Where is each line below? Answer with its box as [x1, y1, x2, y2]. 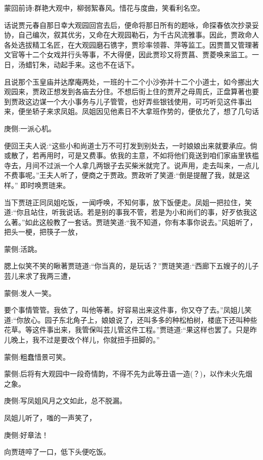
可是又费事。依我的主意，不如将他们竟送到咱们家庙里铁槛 [67, 150, 259, 161]
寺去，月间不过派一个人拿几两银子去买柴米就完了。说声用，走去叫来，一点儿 [4, 160, 259, 170]
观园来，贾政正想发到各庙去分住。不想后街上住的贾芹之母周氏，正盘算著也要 [4, 86, 259, 97]
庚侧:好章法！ [4, 429, 49, 440]
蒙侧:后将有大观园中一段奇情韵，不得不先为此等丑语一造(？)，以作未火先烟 [4, 368, 252, 379]
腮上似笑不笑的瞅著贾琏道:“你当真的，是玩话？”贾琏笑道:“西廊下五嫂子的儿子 [4, 260, 259, 271]
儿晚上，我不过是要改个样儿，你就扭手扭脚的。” [4, 334, 160, 345]
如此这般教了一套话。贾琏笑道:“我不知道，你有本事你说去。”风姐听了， [25, 216, 257, 227]
